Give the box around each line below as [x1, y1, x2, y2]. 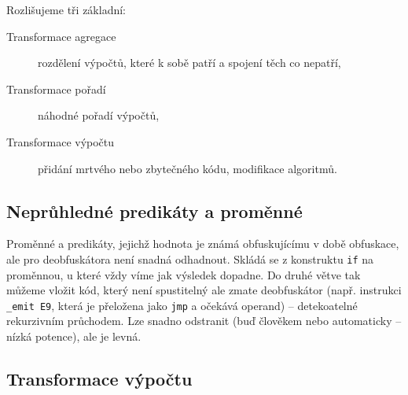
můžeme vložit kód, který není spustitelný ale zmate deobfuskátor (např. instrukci [6, 282, 402, 298]
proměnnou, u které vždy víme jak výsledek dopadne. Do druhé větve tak [6, 266, 361, 282]
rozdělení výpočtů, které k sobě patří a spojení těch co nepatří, [38, 54, 341, 71]
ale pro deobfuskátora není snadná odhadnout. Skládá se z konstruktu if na [6, 250, 374, 267]
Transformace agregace [6, 28, 116, 44]
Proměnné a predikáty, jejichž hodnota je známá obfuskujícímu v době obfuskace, [6, 235, 399, 252]
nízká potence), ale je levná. [6, 328, 142, 345]
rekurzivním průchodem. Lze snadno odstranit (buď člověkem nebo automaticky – [6, 312, 402, 329]
